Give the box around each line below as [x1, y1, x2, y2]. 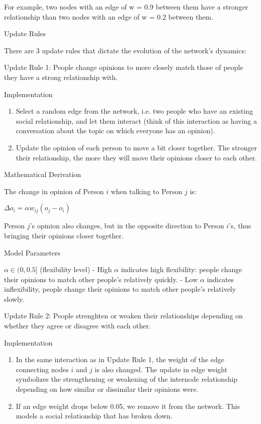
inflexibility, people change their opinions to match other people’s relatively [4, 284, 236, 294]
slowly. [4, 293, 25, 304]
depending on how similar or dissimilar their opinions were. [16, 384, 199, 394]
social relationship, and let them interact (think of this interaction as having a [16, 115, 257, 126]
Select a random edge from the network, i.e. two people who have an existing [16, 106, 253, 116]
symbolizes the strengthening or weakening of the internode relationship [16, 374, 238, 384]
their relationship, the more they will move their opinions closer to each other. [16, 152, 257, 162]
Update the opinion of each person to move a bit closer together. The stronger [16, 142, 257, 152]
